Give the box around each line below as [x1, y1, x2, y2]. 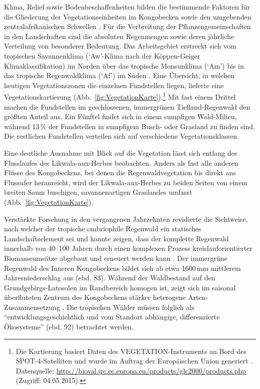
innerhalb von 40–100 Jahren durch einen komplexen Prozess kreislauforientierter [4, 243, 252, 253]
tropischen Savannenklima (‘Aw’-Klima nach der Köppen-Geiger [4, 50, 200, 61]
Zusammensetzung [4, 301, 60, 312]
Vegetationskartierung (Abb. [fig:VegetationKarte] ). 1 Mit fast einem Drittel [4, 90, 236, 102]
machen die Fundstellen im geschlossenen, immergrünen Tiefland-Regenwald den [4, 101, 250, 112]
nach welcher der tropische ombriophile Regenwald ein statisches [4, 223, 201, 234]
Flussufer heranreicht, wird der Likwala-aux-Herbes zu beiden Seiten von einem [4, 177, 247, 187]
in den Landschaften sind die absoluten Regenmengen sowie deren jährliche [4, 31, 234, 41]
